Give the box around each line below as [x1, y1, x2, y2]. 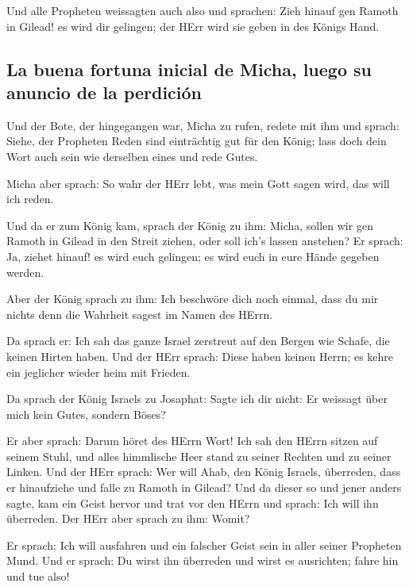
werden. [6, 263, 44, 280]
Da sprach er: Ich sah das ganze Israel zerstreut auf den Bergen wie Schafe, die [6, 332, 390, 349]
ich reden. [6, 190, 54, 207]
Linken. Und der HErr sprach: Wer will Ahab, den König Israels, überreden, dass [6, 463, 401, 480]
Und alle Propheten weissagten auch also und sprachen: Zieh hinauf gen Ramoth [6, 2, 399, 18]
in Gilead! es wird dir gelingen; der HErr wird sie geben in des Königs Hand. [6, 17, 380, 34]
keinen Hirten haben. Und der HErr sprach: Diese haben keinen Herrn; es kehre [6, 347, 394, 364]
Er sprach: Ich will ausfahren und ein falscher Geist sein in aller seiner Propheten [6, 536, 402, 553]
